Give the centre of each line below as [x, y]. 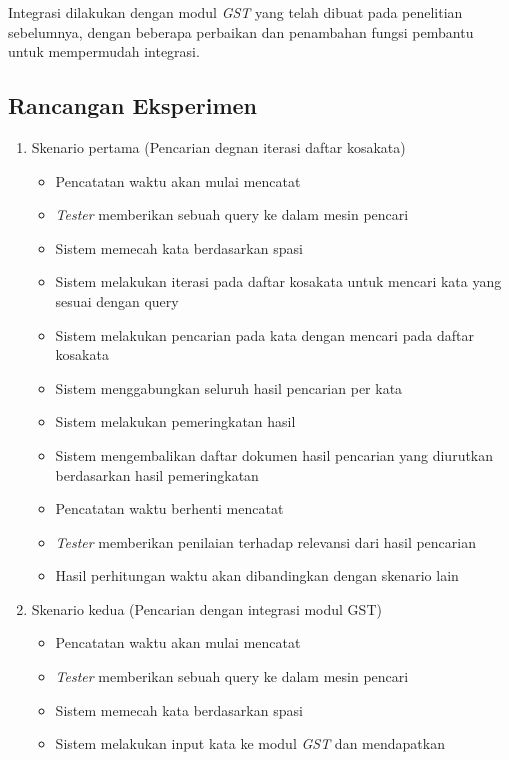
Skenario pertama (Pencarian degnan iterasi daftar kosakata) [218, 146]
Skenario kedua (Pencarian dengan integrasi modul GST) [206, 608]
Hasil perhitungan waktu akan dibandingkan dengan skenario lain [257, 575]
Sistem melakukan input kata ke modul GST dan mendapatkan [250, 743]
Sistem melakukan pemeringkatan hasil [175, 421]
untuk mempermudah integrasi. [104, 51]
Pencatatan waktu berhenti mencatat [169, 508]
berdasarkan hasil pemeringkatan [157, 474]
